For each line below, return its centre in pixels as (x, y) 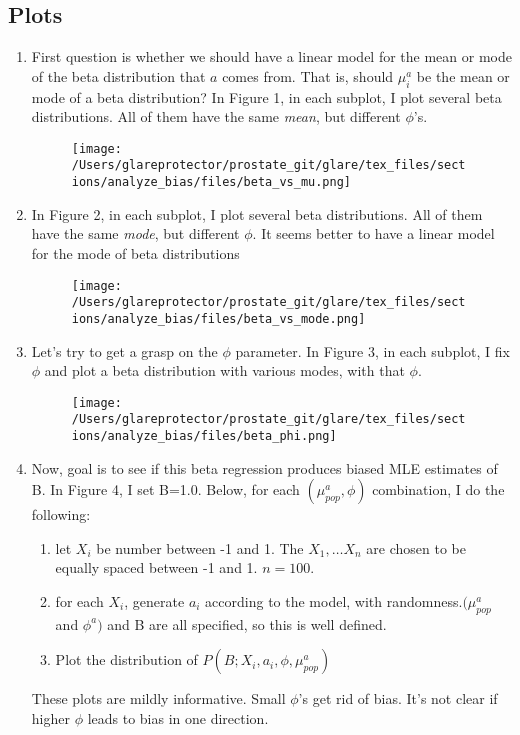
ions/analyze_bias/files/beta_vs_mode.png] (218, 318)
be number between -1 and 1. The (200, 547)
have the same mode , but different (135, 233)
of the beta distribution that (118, 75)
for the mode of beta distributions (135, 252)
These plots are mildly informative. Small (158, 698)
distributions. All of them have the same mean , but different (216, 116)
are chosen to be (416, 547)
